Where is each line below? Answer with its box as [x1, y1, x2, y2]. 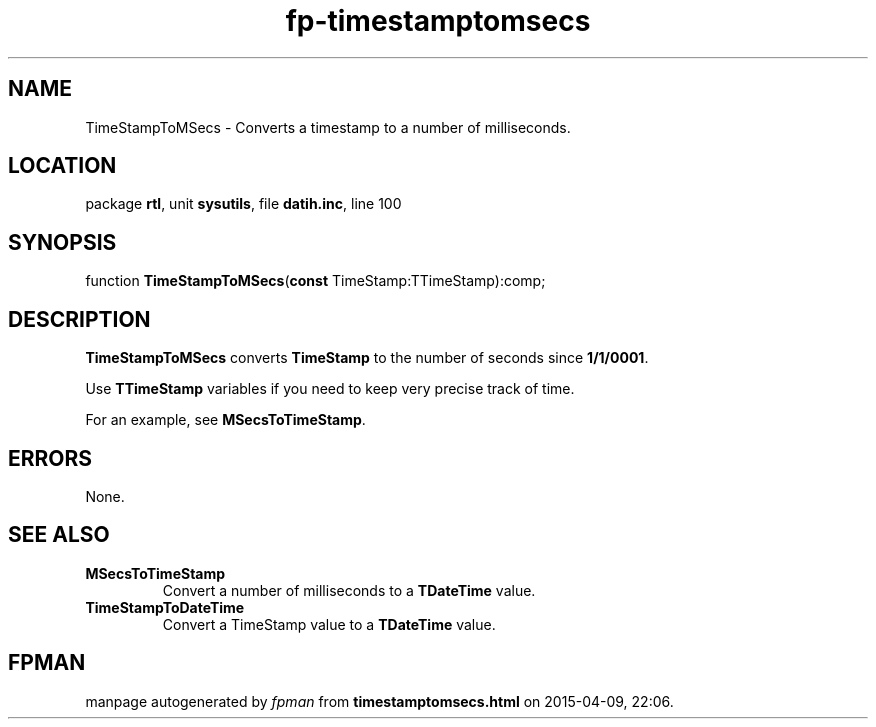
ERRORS [8, 445, 93, 471]
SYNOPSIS [8, 229, 117, 255]
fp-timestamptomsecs [285, 4, 591, 38]
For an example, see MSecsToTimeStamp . [85, 411, 366, 429]
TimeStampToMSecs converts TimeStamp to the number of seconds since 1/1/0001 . [85, 349, 649, 367]
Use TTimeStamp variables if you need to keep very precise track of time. [85, 380, 575, 398]
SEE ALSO [8, 522, 110, 548]
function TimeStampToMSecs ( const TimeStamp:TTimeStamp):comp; [85, 272, 546, 290]
